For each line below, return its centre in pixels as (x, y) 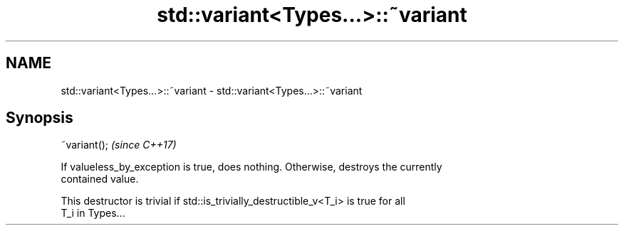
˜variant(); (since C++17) (119, 145)
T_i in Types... (93, 213)
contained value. (100, 179)
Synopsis (40, 118)
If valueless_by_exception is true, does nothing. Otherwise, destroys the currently (251, 167)
